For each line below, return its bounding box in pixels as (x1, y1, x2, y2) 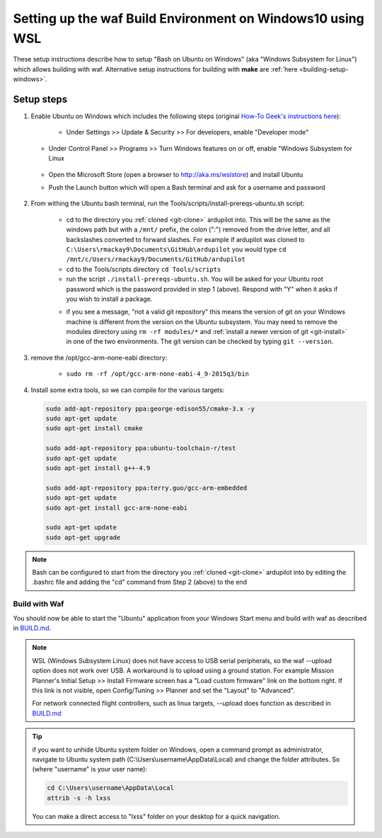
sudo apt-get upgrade (45, 533, 121, 541)
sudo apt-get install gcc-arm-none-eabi (45, 503, 187, 512)
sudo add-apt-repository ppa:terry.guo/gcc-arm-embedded (45, 483, 248, 492)
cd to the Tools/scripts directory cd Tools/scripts (66, 265, 221, 273)
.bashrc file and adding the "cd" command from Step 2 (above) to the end (32, 578, 248, 587)
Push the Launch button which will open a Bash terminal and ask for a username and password (48, 183, 325, 191)
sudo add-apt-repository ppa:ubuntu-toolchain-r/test (45, 444, 236, 452)
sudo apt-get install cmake (45, 425, 143, 432)
